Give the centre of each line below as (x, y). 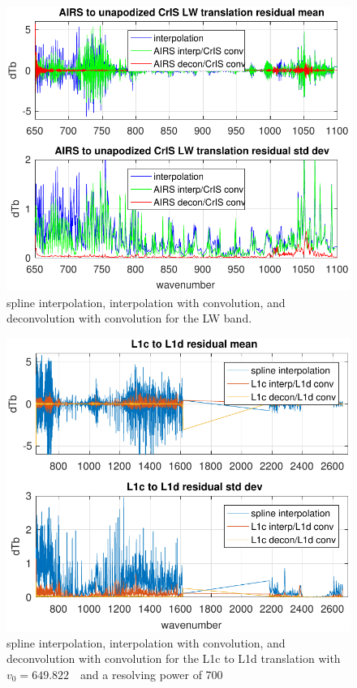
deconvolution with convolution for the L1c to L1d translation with (174, 658)
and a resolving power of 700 (152, 674)
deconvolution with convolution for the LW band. (129, 318)
